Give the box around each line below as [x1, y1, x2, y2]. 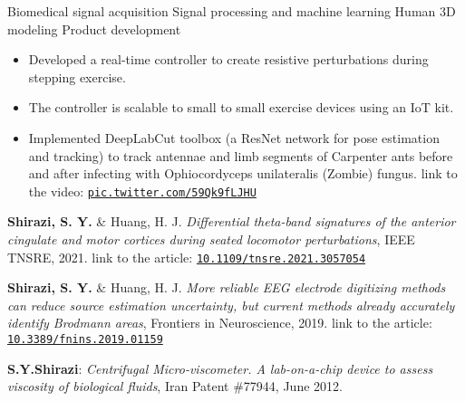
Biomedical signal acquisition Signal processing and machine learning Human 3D [7, 2, 456, 20]
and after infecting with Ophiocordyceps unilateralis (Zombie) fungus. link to [28, 164, 458, 183]
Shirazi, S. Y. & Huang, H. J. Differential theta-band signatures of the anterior [7, 212, 456, 231]
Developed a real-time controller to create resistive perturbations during [28, 50, 429, 69]
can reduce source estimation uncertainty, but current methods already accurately [7, 295, 455, 314]
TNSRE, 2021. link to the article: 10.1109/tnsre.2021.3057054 [7, 247, 366, 266]
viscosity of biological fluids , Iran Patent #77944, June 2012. [7, 377, 343, 396]
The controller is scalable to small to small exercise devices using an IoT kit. [28, 98, 454, 117]
